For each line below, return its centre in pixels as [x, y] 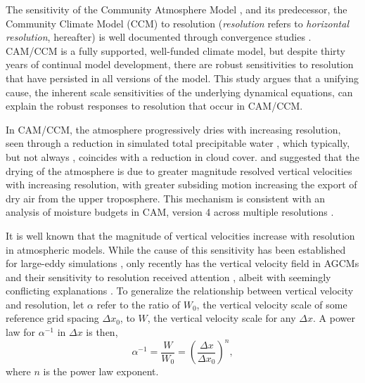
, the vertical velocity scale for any [222, 318]
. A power [334, 318]
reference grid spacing [52, 318]
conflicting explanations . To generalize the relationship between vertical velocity [180, 291]
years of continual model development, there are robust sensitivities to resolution [180, 64]
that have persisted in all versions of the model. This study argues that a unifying [182, 78]
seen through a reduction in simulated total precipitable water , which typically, [178, 143]
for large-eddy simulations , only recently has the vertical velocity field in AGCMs [182, 263]
